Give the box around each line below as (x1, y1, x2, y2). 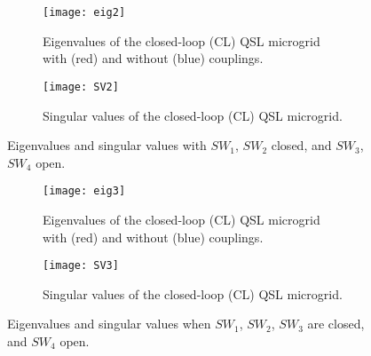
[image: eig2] (43, 6, 126, 19)
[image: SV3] (43, 259, 119, 273)
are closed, (307, 314, 365, 333)
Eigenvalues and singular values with (7, 136, 207, 154)
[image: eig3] (43, 185, 126, 198)
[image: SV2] (43, 80, 119, 93)
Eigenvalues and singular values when (7, 314, 211, 333)
